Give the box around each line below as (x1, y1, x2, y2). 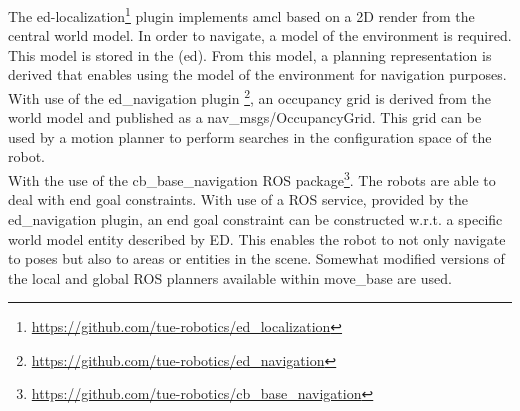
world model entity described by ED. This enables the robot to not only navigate (8, 228, 506, 249)
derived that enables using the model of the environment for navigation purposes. (8, 64, 507, 85)
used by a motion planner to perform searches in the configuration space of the (8, 126, 492, 147)
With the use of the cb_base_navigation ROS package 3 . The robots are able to (8, 167, 496, 190)
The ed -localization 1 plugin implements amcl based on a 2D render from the (8, 3, 475, 26)
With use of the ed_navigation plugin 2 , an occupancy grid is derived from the (8, 85, 491, 108)
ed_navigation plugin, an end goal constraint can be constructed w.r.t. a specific (8, 208, 503, 229)
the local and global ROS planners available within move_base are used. (8, 267, 452, 288)
